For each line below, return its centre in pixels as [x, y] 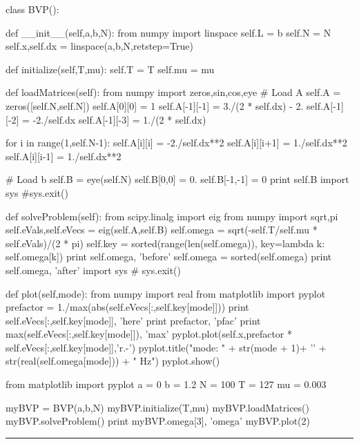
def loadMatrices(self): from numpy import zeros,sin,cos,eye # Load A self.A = [173, 92]
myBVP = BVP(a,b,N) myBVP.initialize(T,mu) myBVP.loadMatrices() [157, 407]
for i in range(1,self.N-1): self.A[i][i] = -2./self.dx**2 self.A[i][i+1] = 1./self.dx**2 [176, 143]
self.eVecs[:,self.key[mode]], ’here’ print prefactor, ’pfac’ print [133, 320]
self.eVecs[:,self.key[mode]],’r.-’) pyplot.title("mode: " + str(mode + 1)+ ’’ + [166, 347]
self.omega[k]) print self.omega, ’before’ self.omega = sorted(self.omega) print [169, 257]
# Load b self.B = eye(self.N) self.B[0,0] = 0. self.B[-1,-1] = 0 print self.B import [177, 179]
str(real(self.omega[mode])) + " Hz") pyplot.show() [113, 361]
